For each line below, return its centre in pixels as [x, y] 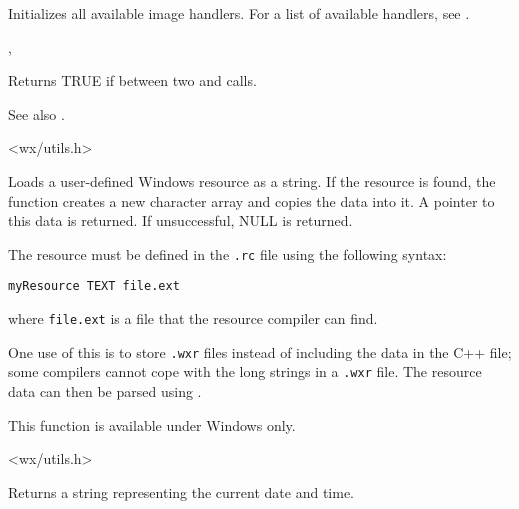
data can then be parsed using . [105, 391]
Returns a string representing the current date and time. [181, 491]
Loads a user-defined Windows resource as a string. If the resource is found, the [252, 180]
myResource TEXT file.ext [94, 286]
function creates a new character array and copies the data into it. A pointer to [251, 200]
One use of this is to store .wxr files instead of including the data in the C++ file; [260, 351]
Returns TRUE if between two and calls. [132, 80]
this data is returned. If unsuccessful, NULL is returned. [180, 220]
